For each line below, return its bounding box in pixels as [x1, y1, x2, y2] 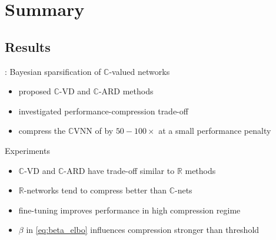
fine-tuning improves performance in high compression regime [18, 203, 241, 216]
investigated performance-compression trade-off [18, 104, 188, 117]
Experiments [5, 144, 50, 156]
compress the [18, 124, 66, 137]
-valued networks [109, 65, 170, 77]
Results [5, 37, 51, 55]
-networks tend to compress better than [24, 184, 167, 196]
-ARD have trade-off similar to [64, 164, 175, 176]
